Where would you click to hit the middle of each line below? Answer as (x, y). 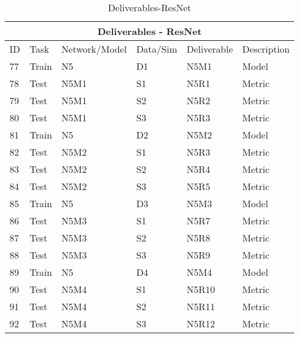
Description (266, 49)
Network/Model (94, 49)
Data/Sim (157, 49)
